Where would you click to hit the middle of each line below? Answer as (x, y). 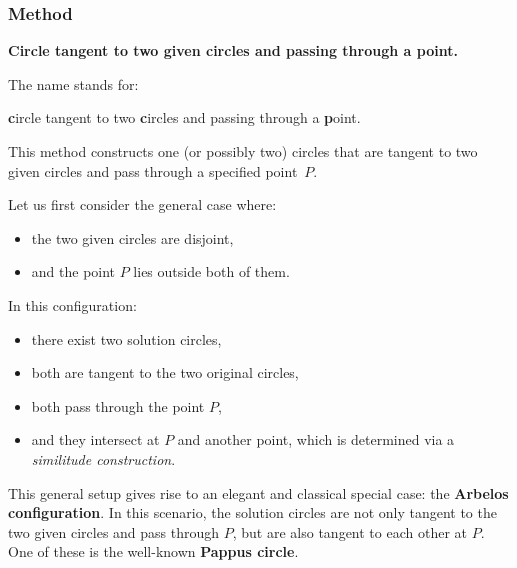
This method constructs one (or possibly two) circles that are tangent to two (243, 151)
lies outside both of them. (211, 271)
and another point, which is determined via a (316, 439)
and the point (73, 271)
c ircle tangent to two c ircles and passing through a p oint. (184, 117)
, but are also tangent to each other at (349, 531)
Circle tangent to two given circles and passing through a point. (233, 50)
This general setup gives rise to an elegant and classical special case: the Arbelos (258, 492)
